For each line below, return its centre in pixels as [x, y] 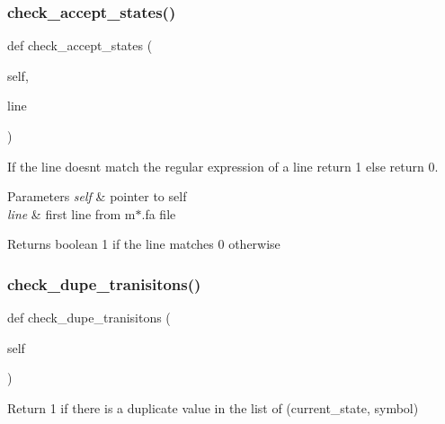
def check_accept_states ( [80, 45]
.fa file [159, 213]
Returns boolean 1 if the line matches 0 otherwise [144, 244]
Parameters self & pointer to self [97, 196]
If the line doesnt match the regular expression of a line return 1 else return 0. [223, 166]
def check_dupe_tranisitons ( [89, 318]
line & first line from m [71, 213]
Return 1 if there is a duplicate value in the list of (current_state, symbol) [213, 407]
